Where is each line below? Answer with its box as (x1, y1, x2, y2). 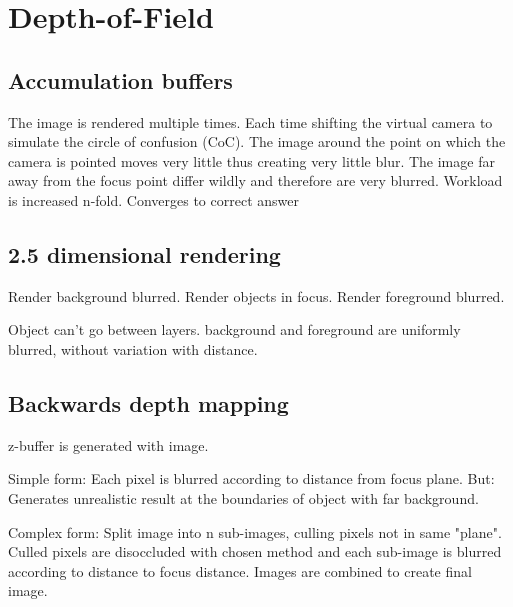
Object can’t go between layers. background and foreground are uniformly (8, 319, 461, 340)
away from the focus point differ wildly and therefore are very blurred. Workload (8, 170, 503, 191)
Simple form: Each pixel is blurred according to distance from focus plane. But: (8, 468, 495, 489)
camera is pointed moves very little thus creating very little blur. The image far (8, 150, 495, 171)
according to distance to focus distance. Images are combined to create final (8, 560, 472, 581)
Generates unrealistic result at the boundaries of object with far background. (8, 487, 479, 508)
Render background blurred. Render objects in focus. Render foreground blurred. (8, 285, 505, 306)
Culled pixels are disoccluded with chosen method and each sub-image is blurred (8, 541, 502, 562)
